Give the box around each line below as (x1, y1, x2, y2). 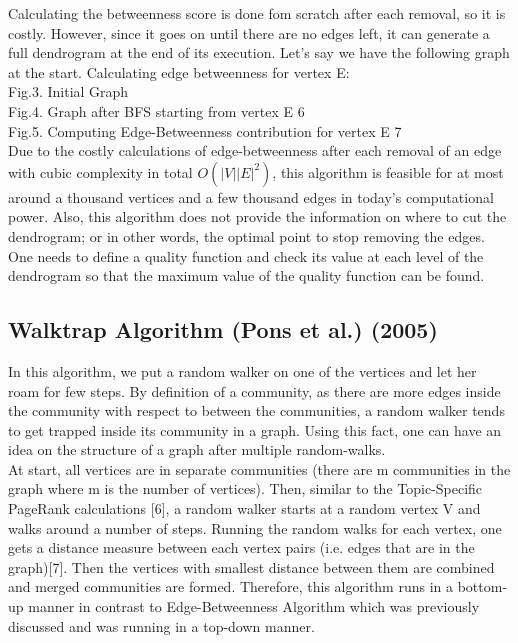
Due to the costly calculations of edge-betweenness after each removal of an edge (8, 140, 502, 161)
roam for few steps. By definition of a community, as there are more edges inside (8, 380, 501, 401)
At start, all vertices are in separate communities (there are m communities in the (8, 458, 511, 479)
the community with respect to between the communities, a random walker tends (8, 400, 505, 421)
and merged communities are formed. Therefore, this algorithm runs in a (8, 576, 454, 597)
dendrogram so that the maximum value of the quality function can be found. (8, 265, 485, 286)
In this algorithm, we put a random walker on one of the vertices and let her (8, 360, 477, 381)
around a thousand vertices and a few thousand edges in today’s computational (8, 186, 494, 207)
